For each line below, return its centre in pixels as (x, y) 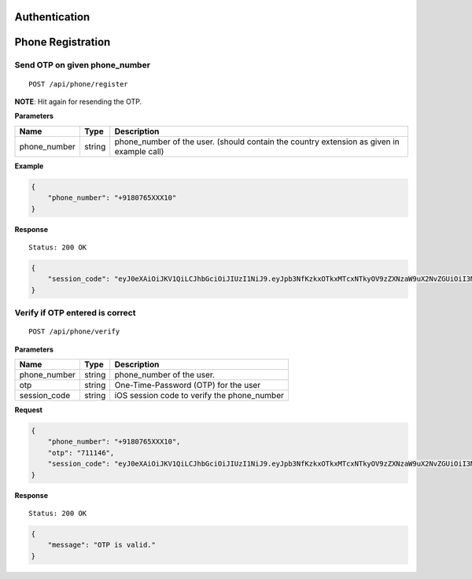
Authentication (52, 17)
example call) (139, 151)
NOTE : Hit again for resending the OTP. (78, 101)
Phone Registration (63, 42)
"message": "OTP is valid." (102, 545)
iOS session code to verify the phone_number (199, 395)
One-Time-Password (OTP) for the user (188, 385)
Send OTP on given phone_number (83, 65)
